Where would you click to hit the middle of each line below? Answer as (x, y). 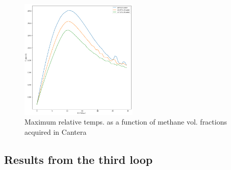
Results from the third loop (79, 159)
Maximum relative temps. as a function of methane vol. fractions (126, 122)
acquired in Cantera (56, 131)
